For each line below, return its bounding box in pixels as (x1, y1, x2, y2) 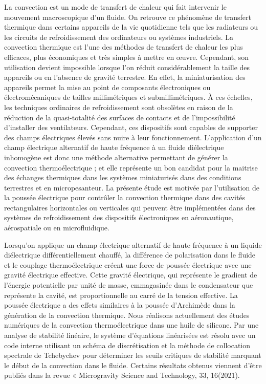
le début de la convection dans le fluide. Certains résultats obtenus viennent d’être (4, 359, 262, 370)
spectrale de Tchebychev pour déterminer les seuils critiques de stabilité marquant (4, 350, 261, 360)
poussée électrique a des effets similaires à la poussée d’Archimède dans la (4, 300, 235, 310)
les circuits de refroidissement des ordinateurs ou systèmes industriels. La (4, 31, 234, 42)
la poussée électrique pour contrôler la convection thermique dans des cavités (4, 192, 246, 203)
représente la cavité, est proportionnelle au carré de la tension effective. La (4, 289, 238, 300)
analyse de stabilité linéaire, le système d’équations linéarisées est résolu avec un (4, 330, 256, 340)
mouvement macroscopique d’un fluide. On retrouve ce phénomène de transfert (4, 11, 251, 22)
